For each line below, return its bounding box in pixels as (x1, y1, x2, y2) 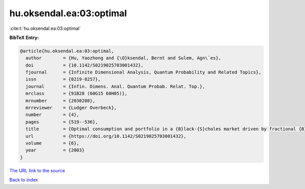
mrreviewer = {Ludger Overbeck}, (25, 105, 117, 111)
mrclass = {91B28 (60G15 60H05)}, (25, 91, 128, 96)
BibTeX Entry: (9, 34, 39, 41)
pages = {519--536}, (25, 119, 99, 125)
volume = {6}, (25, 140, 80, 146)
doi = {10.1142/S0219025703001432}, (25, 62, 144, 68)
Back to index (9, 177, 38, 183)
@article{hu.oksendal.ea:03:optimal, (20, 48, 114, 54)
